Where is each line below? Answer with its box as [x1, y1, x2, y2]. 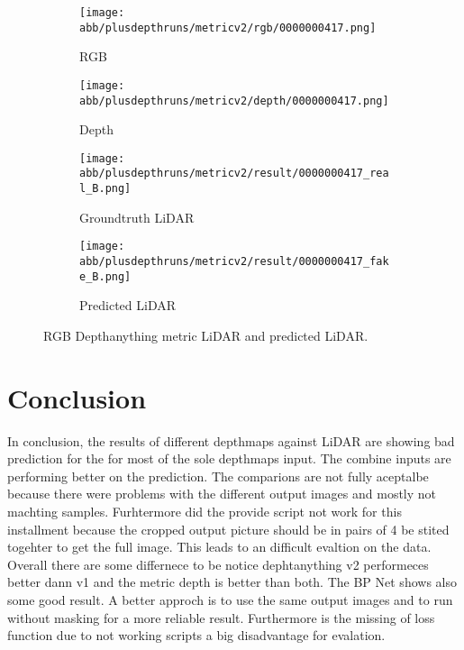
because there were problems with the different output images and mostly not [7, 484, 437, 503]
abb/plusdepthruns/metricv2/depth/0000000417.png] [79, 94, 389, 107]
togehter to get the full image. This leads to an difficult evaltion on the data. [7, 537, 432, 556]
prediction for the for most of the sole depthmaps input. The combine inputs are [7, 449, 451, 468]
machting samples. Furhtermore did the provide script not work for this [7, 502, 402, 521]
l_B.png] [79, 182, 132, 196]
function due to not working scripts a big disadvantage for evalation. [7, 626, 386, 645]
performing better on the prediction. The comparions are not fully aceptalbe [7, 466, 429, 485]
